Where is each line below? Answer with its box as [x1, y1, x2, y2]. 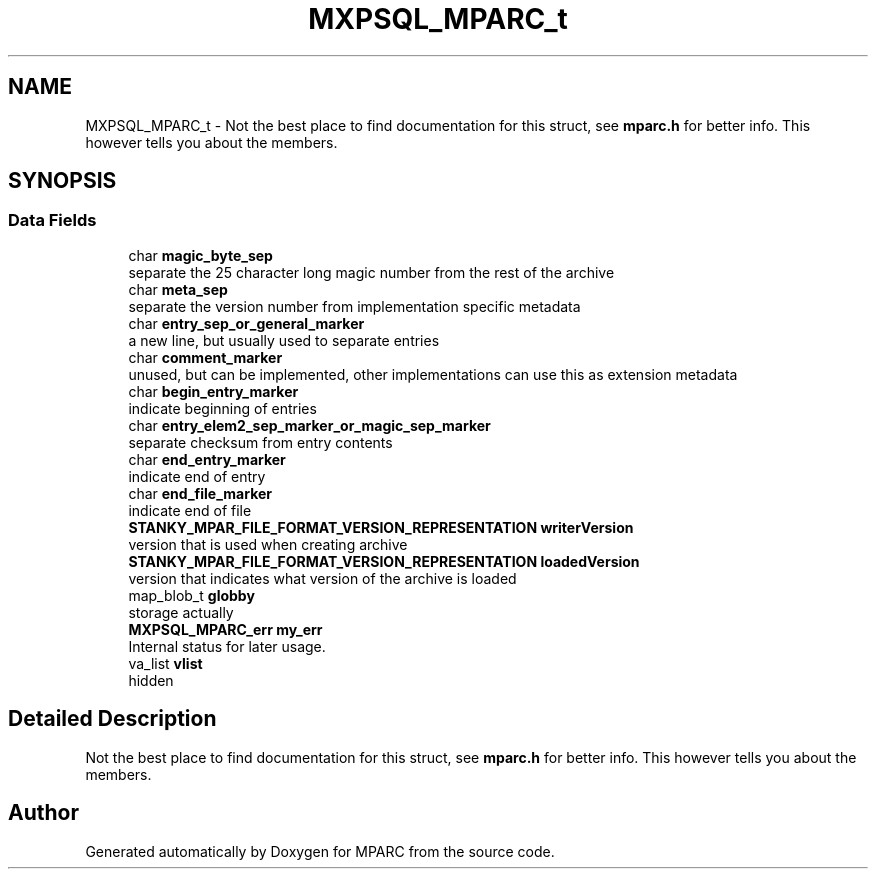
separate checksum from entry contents [128, 433, 393, 451]
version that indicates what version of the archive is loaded [128, 569, 517, 587]
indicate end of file [128, 501, 252, 519]
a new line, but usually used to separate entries [128, 331, 440, 349]
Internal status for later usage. [128, 637, 326, 655]
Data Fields [8, 210, 97, 231]
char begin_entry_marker [128, 382, 299, 400]
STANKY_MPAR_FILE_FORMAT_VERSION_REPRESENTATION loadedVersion [128, 552, 640, 570]
